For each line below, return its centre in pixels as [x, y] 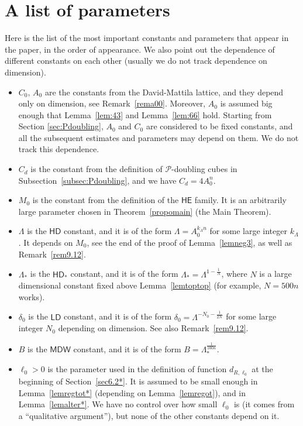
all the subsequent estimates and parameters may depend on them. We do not [159, 137]
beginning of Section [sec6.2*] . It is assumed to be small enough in [138, 381]
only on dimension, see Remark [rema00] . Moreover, [112, 103]
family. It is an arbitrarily [240, 200]
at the [262, 369]
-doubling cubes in [204, 169]
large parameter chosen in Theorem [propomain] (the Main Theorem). [145, 211]
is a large [276, 274]
